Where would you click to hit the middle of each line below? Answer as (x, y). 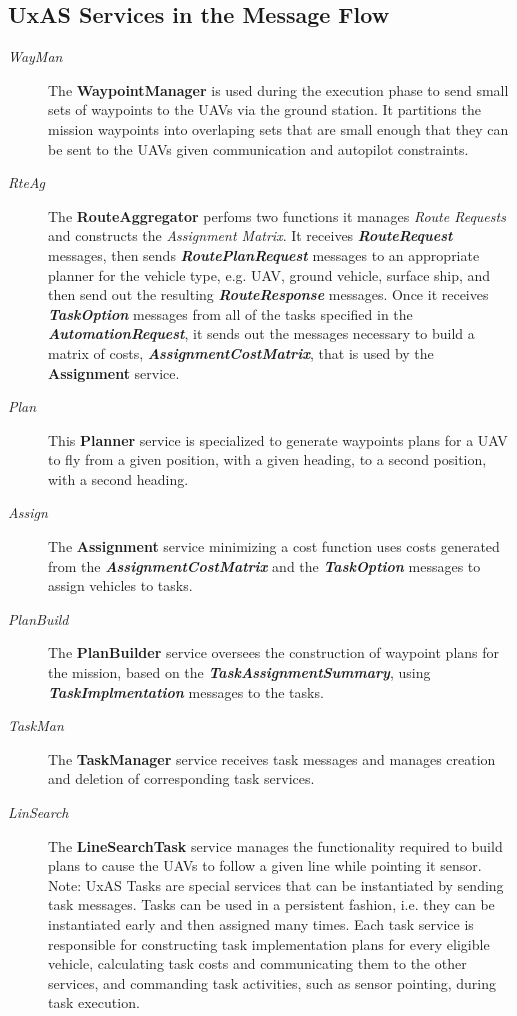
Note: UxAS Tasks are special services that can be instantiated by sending (276, 884)
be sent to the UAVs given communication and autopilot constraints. (258, 148)
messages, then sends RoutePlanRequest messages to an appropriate (264, 254)
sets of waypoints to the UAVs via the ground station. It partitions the (264, 109)
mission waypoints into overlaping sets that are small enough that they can (278, 128)
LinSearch (38, 812)
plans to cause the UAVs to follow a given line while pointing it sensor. (265, 865)
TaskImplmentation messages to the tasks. (186, 691)
